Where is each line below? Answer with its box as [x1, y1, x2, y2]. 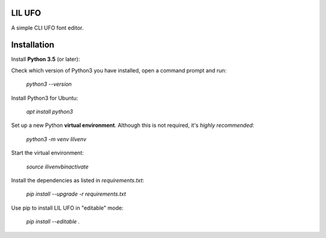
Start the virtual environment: [11, 149, 84, 156]
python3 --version [26, 80, 72, 88]
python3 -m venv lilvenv [26, 135, 87, 143]
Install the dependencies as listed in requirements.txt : [11, 176, 144, 184]
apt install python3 [26, 108, 74, 115]
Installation [11, 40, 54, 50]
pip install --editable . [26, 218, 80, 225]
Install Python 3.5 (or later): [11, 56, 80, 63]
